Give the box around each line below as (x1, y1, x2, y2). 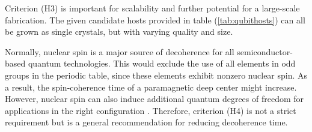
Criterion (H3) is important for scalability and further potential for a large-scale (5, 2, 300, 14)
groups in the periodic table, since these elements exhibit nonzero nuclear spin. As (5, 68, 308, 81)
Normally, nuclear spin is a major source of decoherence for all (5, 45, 234, 58)
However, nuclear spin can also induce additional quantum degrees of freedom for (5, 92, 304, 105)
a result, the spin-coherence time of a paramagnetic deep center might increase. (5, 80, 297, 93)
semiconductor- (237, 45, 293, 58)
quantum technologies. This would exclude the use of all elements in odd (28, 57, 296, 70)
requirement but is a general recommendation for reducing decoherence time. (5, 116, 288, 128)
